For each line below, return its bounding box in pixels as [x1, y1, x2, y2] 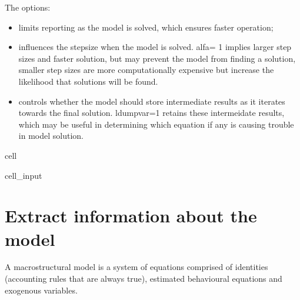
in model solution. [18, 129, 84, 142]
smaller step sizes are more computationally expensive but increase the [18, 64, 274, 76]
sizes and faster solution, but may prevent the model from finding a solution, [18, 52, 296, 64]
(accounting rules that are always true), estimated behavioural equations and [5, 272, 282, 285]
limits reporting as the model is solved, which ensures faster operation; [18, 21, 274, 33]
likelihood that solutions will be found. [18, 75, 158, 87]
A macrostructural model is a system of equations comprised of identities [5, 261, 268, 273]
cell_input [5, 169, 42, 181]
